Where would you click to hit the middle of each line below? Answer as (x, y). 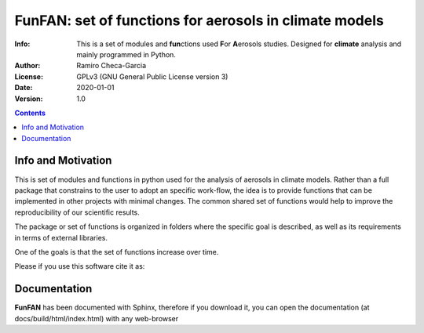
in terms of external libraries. (61, 237)
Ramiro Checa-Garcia (111, 66)
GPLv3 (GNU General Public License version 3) (152, 76)
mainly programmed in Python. (126, 54)
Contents (30, 113)
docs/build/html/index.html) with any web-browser (97, 318)
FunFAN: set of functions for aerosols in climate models (199, 20)
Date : (24, 88)
